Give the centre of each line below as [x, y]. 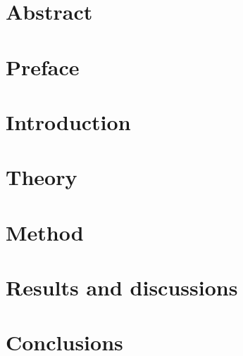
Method [45, 232]
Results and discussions [122, 287]
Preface [43, 66]
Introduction [68, 121]
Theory [42, 177]
